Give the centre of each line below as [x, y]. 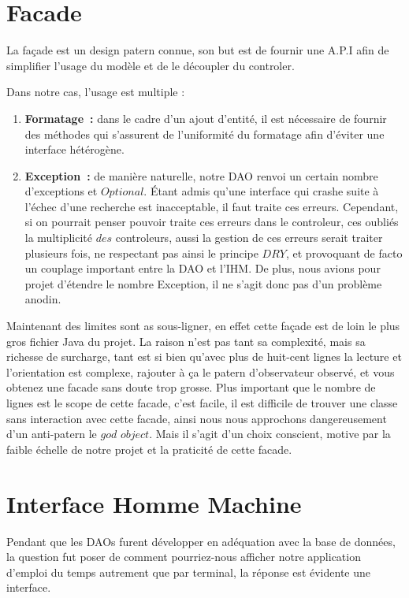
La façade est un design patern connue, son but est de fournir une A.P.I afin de [198, 50]
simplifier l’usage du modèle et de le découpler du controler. [151, 65]
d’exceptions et [61, 191]
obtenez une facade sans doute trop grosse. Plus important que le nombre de [191, 387]
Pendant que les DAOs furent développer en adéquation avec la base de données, [201, 541]
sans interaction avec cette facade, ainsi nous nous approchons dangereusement [197, 418]
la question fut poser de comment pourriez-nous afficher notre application [184, 557]
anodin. [43, 299]
